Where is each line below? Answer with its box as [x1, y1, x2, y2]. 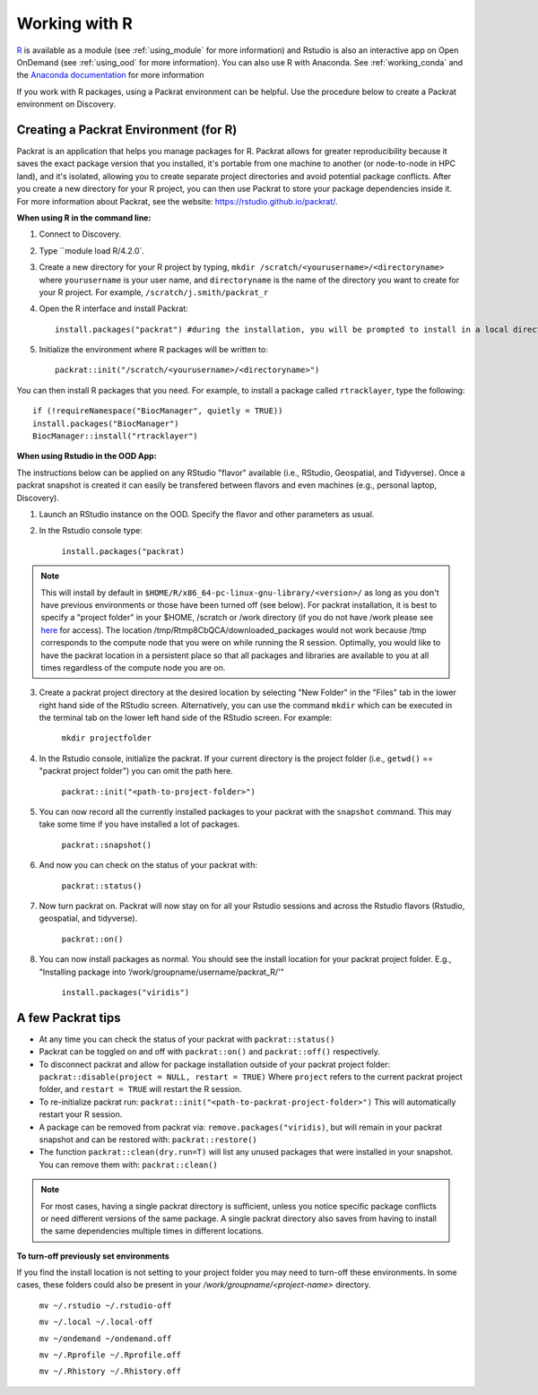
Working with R [16, 13, 134, 33]
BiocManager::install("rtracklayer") [32, 431, 199, 441]
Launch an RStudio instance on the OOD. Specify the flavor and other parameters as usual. [39, 509, 375, 519]
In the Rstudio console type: [39, 525, 143, 536]
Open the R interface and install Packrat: [39, 303, 188, 314]
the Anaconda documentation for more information [16, 70, 205, 81]
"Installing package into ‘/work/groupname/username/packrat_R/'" [39, 966, 284, 977]
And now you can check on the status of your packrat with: [39, 860, 257, 871]
